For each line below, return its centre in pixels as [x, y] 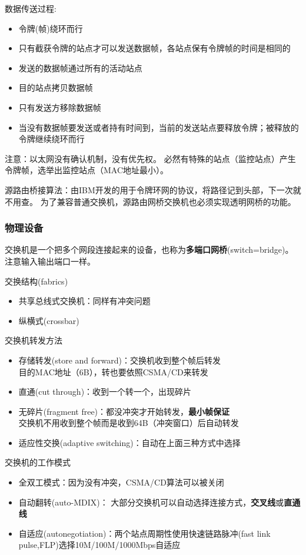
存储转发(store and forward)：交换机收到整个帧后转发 [120, 360]
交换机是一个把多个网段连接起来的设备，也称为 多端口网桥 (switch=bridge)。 [149, 250]
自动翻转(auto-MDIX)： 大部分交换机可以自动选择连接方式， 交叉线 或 [151, 502]
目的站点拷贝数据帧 [56, 87]
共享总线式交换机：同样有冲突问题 [84, 301]
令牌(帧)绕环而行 [51, 28]
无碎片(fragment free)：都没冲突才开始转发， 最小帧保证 [124, 411]
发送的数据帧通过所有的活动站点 [80, 67]
